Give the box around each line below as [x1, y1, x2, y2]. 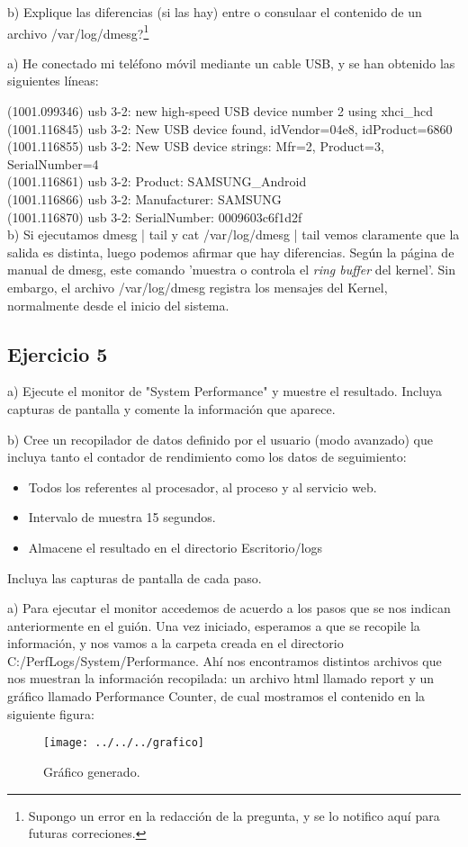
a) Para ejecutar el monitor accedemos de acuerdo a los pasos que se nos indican [7, 599, 451, 617]
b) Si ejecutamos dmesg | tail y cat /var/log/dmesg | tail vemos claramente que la [7, 225, 460, 244]
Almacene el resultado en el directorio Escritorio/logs [28, 537, 322, 556]
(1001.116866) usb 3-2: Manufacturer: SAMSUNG [7, 190, 282, 208]
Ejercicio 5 [7, 339, 108, 367]
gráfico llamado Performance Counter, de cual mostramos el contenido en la [7, 687, 426, 706]
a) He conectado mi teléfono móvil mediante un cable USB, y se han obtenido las [7, 53, 455, 72]
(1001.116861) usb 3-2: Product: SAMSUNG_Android [7, 172, 307, 191]
